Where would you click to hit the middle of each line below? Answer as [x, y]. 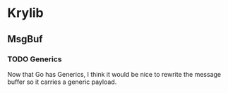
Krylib [25, 13]
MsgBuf [25, 39]
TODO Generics [35, 59]
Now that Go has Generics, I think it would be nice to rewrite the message [114, 74]
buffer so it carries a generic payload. [62, 82]
